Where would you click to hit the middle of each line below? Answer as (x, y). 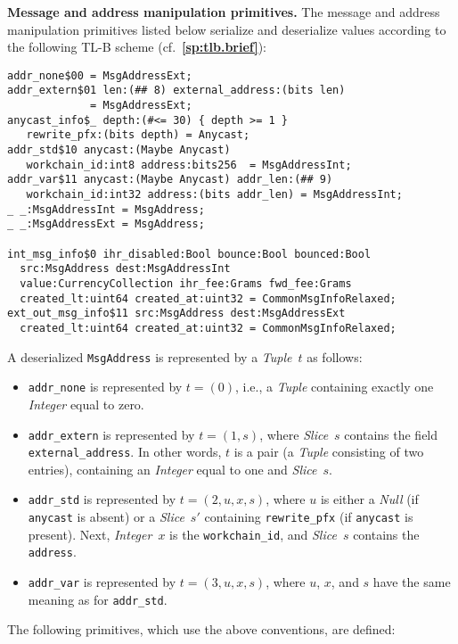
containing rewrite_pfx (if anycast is (309, 517)
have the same (412, 582)
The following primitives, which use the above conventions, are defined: (201, 629)
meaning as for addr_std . (98, 599)
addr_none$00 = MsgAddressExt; (100, 75)
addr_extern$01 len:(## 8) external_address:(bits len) (176, 91)
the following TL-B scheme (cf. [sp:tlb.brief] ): (137, 47)
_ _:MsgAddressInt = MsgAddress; (106, 209)
